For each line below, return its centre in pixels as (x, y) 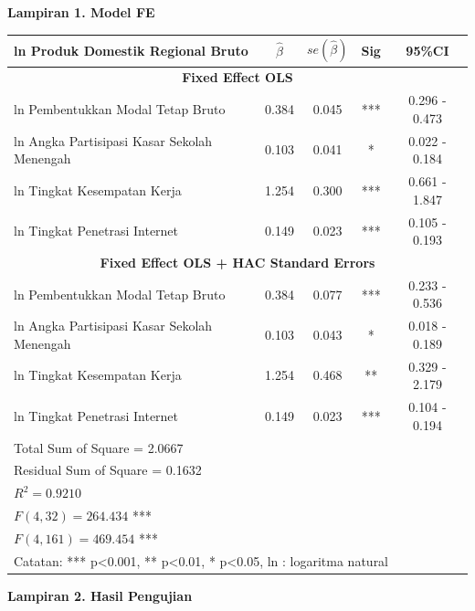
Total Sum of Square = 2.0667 (99, 447)
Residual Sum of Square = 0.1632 (108, 470)
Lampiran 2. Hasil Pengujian (100, 595)
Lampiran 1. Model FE (81, 12)
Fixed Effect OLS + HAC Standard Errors (237, 262)
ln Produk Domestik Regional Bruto (131, 50)
